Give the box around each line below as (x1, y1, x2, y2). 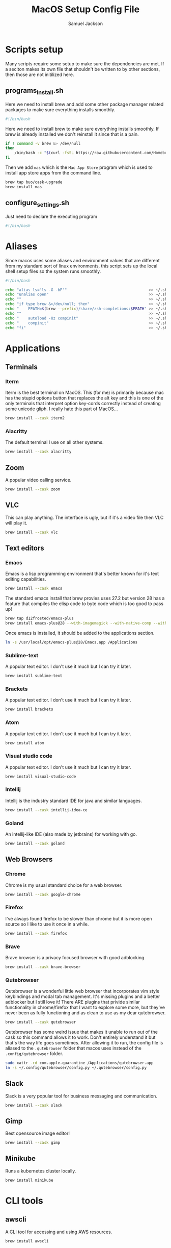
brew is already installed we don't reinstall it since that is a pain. (5, 131, 139, 137)
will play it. (5, 519, 27, 526)
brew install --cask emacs (5, 586, 63, 591)
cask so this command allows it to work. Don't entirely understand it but (5, 1034, 156, 1040)
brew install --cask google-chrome (5, 892, 81, 897)
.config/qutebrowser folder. (5, 1050, 64, 1057)
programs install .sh (5, 86, 64, 96)
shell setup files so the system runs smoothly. (5, 268, 101, 274)
